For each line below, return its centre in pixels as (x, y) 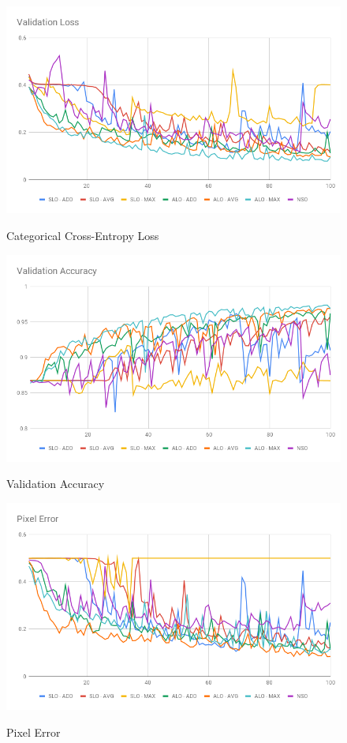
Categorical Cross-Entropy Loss (83, 235)
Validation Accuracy (56, 484)
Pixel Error (34, 732)
